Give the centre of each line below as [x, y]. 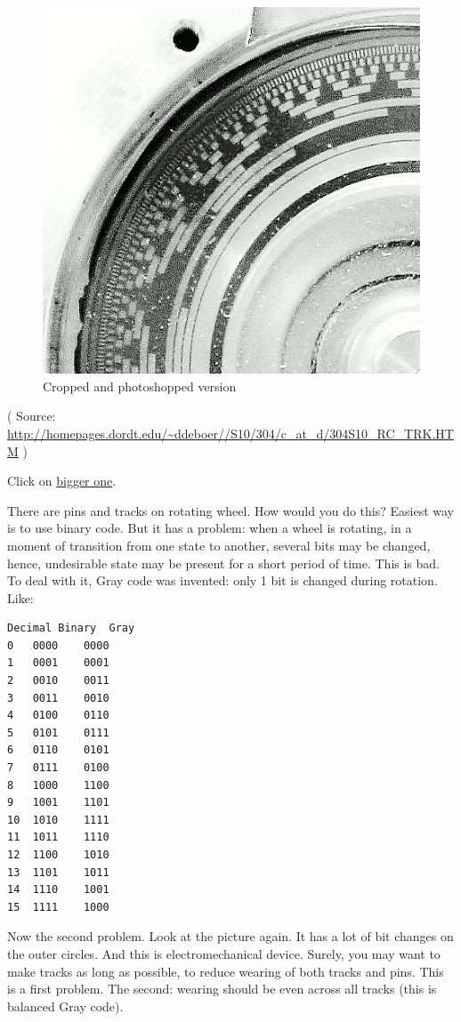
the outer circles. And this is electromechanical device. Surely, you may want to [224, 953]
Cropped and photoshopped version [140, 386]
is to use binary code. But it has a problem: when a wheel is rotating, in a [210, 528]
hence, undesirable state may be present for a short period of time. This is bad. [223, 563]
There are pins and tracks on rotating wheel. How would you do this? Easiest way [230, 510]
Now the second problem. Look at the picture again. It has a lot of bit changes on [230, 936]
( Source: [32, 416]
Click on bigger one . [62, 481]
